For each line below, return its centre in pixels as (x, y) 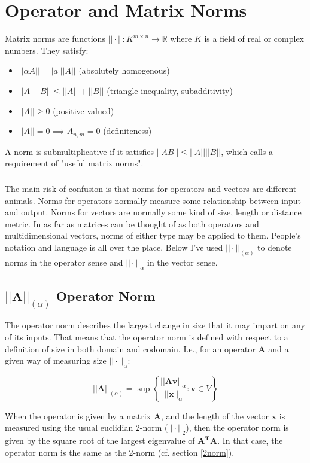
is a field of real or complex (254, 39)
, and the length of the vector (215, 415)
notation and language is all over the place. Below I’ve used (114, 247)
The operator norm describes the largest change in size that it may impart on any (155, 325)
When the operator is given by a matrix (78, 415)
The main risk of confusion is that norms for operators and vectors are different (151, 189)
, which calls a (247, 151)
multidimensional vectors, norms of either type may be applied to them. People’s (153, 235)
